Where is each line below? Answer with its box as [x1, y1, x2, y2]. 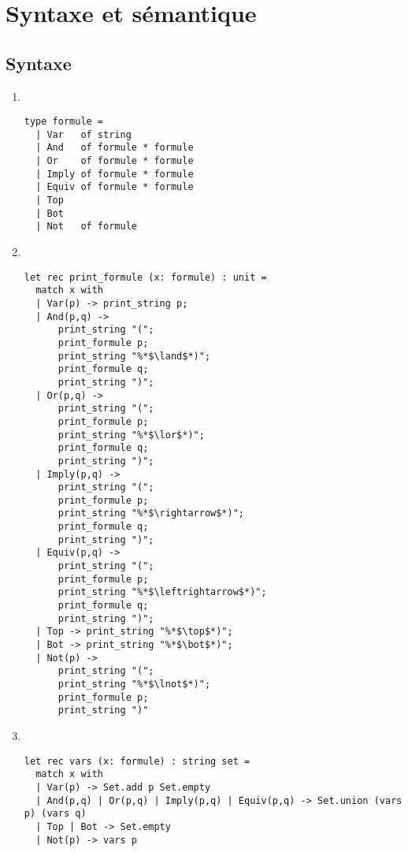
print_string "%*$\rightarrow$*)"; [57, 508, 244, 519]
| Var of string [35, 128, 132, 140]
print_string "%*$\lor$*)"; [57, 429, 205, 441]
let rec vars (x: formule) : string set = [24, 755, 250, 767]
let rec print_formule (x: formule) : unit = [24, 271, 267, 283]
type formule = [24, 116, 104, 128]
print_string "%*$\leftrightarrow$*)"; [57, 586, 267, 598]
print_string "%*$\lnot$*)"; [57, 679, 211, 690]
